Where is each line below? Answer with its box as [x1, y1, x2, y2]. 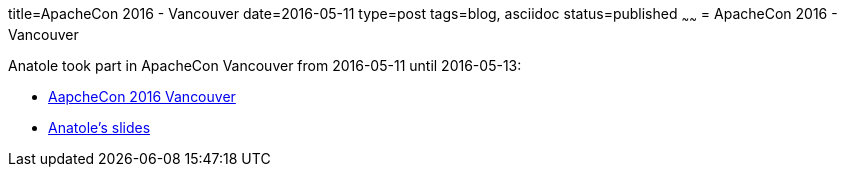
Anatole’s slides [48, 118, 151, 136]
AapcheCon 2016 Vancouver [48, 87, 236, 105]
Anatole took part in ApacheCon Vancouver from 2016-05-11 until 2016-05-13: [8, 56, 522, 74]
